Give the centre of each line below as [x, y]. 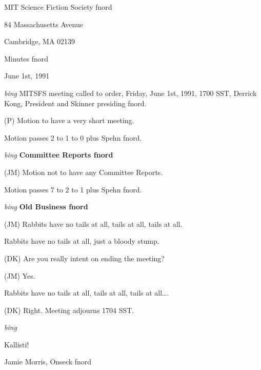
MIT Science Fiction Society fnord [58, 7]
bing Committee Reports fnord [59, 155]
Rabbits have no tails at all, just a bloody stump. [82, 241]
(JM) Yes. [20, 275]
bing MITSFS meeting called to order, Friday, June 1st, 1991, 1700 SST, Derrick [130, 93]
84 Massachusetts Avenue [44, 24]
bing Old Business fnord [46, 207]
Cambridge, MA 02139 [40, 41]
